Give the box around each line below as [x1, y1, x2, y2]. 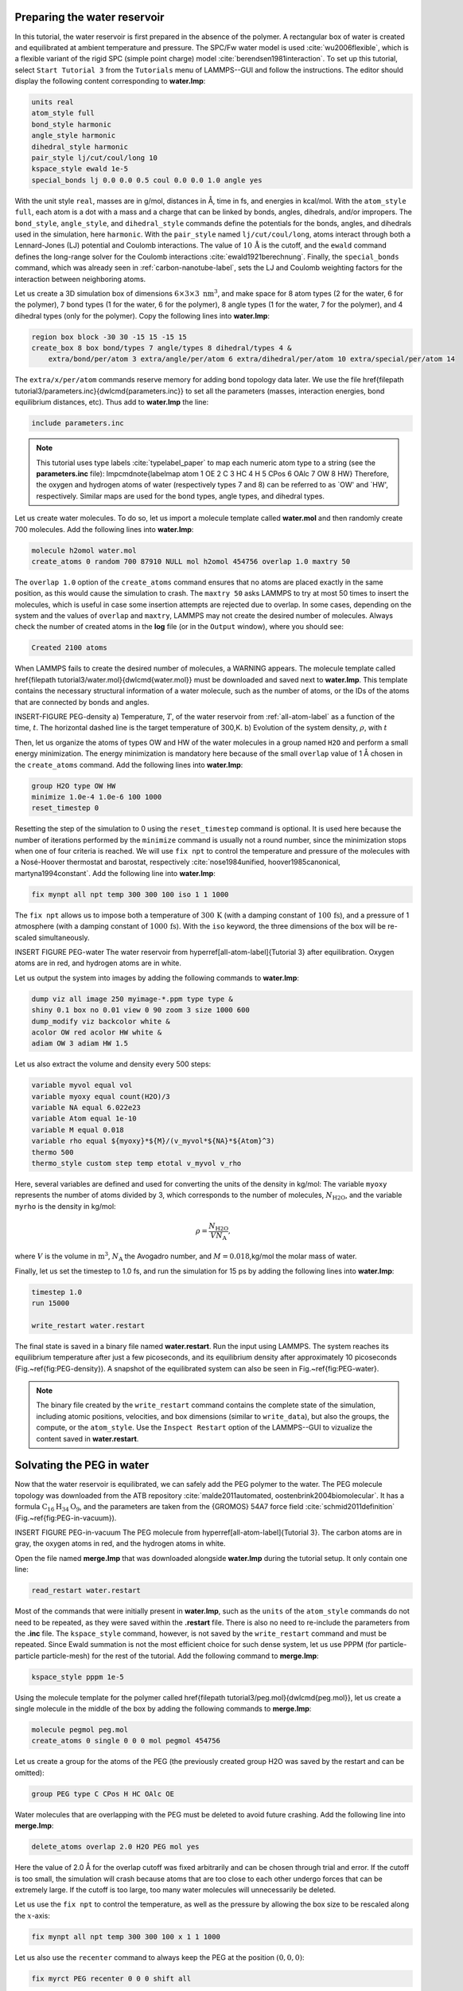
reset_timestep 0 [31, 804, 99, 812]
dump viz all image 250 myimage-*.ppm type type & [31, 994, 234, 1003]
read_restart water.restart [31, 1586, 141, 1595]
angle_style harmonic [31, 131, 116, 140]
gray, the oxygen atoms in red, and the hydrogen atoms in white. [14, 1539, 226, 1548]
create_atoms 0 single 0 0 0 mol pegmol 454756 [31, 1736, 220, 1746]
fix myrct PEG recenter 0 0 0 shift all [31, 1973, 191, 1983]
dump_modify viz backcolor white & [31, 1016, 170, 1026]
